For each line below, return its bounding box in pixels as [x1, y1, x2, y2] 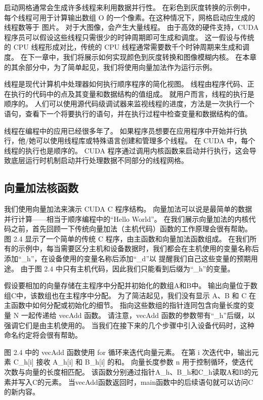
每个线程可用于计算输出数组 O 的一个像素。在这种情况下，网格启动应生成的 [4, 12, 255, 22]
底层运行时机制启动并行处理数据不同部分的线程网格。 [11, 155, 188, 166]
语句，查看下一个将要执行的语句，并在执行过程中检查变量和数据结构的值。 [4, 108, 252, 118]
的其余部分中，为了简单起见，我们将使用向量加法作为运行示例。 [4, 61, 216, 72]
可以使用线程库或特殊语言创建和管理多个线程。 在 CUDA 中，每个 [35, 135, 255, 146]
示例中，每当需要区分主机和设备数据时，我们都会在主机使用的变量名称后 [18, 243, 259, 254]
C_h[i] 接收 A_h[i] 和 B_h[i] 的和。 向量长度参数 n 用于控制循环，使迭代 [13, 356, 253, 367]
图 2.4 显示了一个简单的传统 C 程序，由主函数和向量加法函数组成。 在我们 [4, 233, 250, 244]
